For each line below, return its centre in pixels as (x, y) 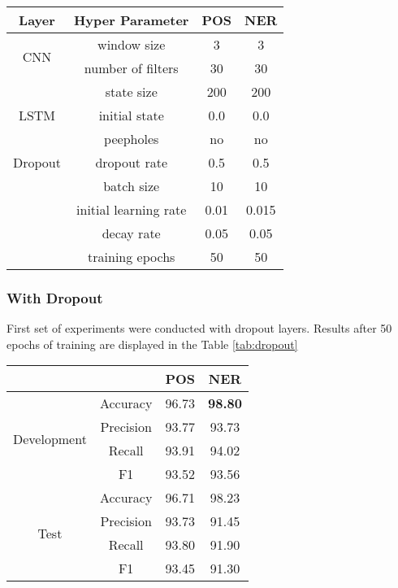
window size (132, 44)
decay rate (131, 233)
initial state (131, 115)
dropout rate (131, 162)
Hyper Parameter (131, 20)
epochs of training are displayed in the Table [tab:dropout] (152, 344)
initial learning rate (132, 209)
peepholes (132, 139)
